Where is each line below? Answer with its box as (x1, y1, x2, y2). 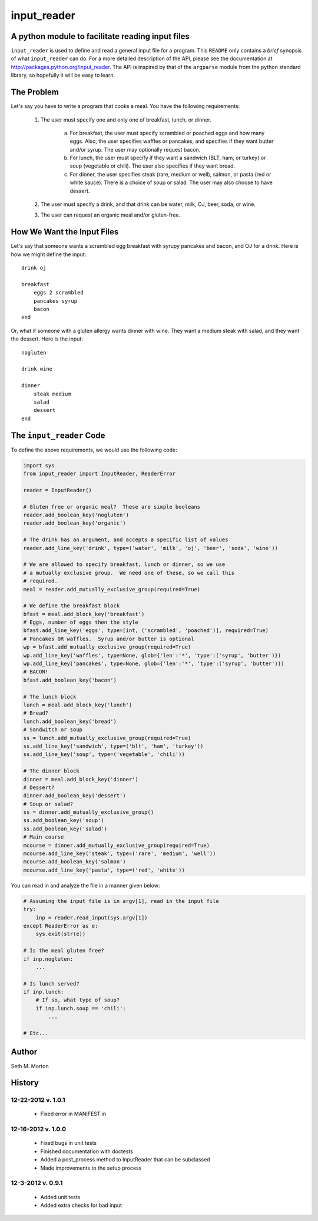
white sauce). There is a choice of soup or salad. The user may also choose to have (69, 179, 273, 186)
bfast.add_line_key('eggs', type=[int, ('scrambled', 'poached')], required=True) (23, 627, 269, 634)
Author (11, 1047, 38, 1057)
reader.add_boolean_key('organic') (23, 520, 126, 526)
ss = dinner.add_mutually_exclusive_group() (23, 809, 154, 816)
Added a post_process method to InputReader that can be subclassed (40, 1156, 210, 1163)
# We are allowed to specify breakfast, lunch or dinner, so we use (23, 561, 226, 568)
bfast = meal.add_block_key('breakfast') (23, 611, 145, 617)
